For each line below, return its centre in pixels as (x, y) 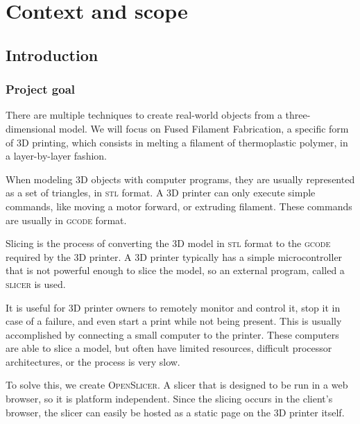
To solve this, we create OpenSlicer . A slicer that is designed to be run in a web (177, 385)
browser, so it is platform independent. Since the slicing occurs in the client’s (169, 399)
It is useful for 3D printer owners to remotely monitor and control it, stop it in (173, 307)
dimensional (31, 128)
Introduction (52, 54)
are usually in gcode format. (66, 220)
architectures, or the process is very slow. (93, 361)
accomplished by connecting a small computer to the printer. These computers (172, 334)
